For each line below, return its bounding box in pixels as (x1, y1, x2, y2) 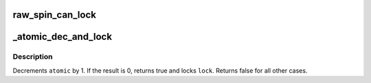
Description (12, 52, 53, 62)
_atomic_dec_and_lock (12, 31, 113, 43)
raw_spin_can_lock (12, 9, 96, 21)
